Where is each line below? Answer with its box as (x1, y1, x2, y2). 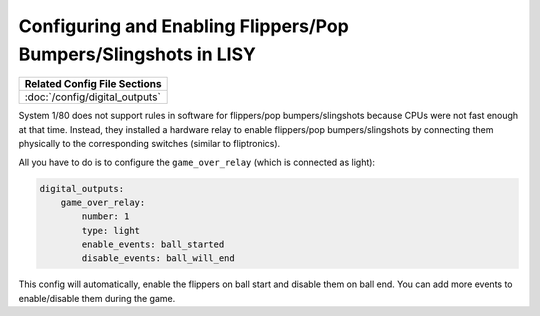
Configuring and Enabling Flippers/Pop (18, 15, 349, 37)
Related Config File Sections (24, 77, 162, 91)
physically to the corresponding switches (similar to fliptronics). (18, 138, 281, 150)
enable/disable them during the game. (18, 292, 176, 304)
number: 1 (81, 211, 130, 222)
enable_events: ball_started (81, 239, 225, 250)
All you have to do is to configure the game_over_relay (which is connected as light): (18, 156, 375, 168)
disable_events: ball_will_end (81, 253, 235, 264)
